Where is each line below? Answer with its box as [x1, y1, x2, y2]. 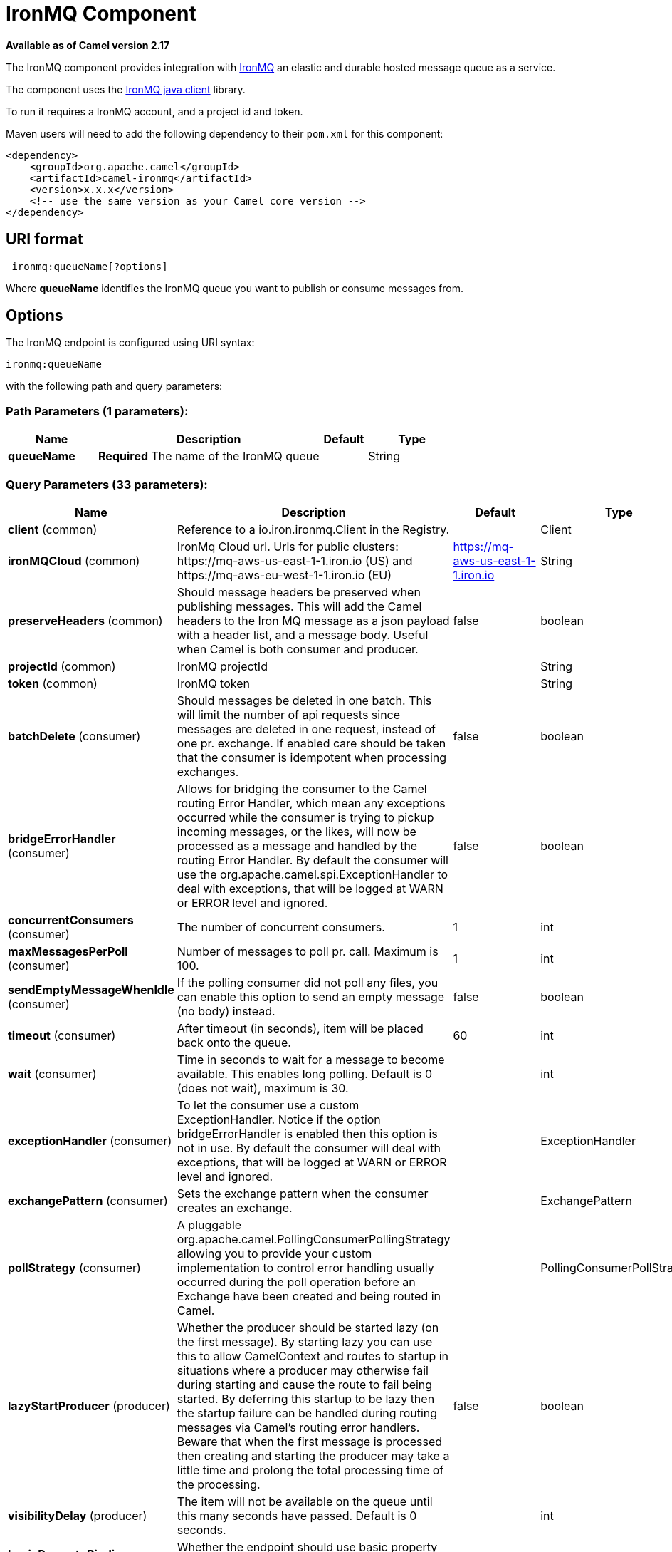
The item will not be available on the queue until [177, 1494, 433, 1509]
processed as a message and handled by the [177, 838, 418, 853]
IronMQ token [177, 676, 250, 690]
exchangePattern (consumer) [8, 1193, 168, 1208]
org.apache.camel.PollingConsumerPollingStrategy [177, 1231, 451, 1246]
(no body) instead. [177, 1003, 275, 1018]
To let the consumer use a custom [177, 1097, 359, 1112]
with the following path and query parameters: [6, 380, 223, 393]
